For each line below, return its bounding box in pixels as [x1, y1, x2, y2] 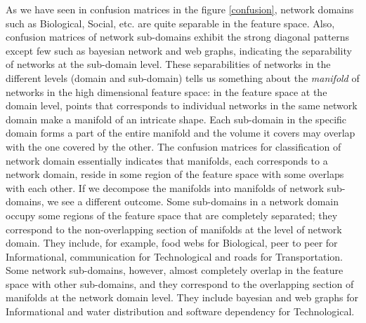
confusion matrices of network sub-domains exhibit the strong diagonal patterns [6, 29, 350, 44]
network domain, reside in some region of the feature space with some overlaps [6, 167, 344, 181]
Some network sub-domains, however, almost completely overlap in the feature [6, 263, 344, 277]
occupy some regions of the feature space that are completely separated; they [6, 207, 338, 222]
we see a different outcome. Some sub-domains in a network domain [47, 194, 339, 209]
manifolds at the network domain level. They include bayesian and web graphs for [6, 290, 359, 305]
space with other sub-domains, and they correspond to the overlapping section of [6, 276, 354, 291]
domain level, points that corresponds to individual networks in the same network [6, 98, 358, 113]
